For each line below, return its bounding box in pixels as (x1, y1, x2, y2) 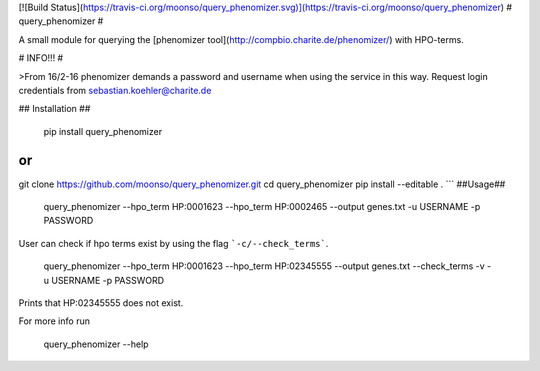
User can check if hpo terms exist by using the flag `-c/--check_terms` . (18, 237, 329, 249)
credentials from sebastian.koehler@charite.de (18, 84, 212, 96)
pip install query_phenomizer (43, 125, 163, 137)
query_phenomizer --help (43, 338, 149, 350)
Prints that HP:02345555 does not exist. (18, 296, 184, 309)
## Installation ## (18, 103, 91, 115)
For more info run (18, 315, 90, 327)
